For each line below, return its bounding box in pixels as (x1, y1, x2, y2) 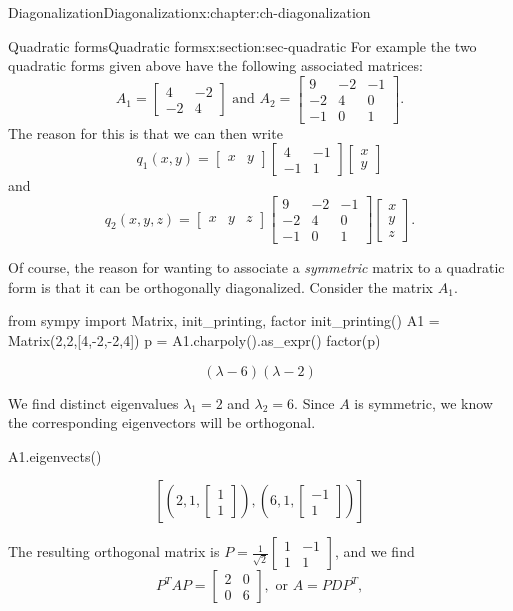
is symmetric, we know (354, 392, 493, 413)
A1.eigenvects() (8, 445, 102, 466)
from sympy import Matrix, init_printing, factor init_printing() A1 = (8, 310, 440, 331)
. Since (294, 392, 335, 413)
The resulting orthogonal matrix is (8, 541, 220, 562)
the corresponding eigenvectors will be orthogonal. (8, 412, 316, 433)
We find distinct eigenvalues (8, 392, 179, 413)
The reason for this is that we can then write (8, 122, 283, 143)
